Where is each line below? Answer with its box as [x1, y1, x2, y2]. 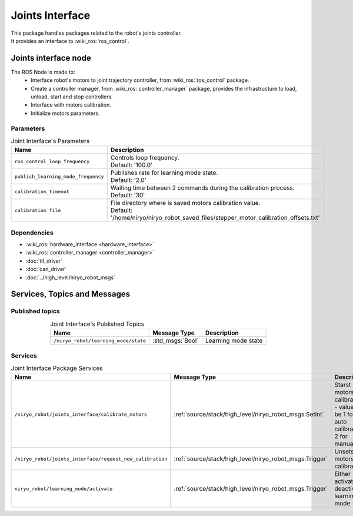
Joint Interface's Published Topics [50, 320, 144, 328]
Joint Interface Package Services [11, 364, 103, 372]
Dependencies [11, 229, 54, 237]
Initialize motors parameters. [31, 110, 100, 117]
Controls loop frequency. [110, 154, 179, 162]
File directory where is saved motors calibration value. [110, 199, 261, 207]
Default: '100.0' [110, 161, 153, 169]
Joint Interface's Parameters [11, 137, 90, 145]
